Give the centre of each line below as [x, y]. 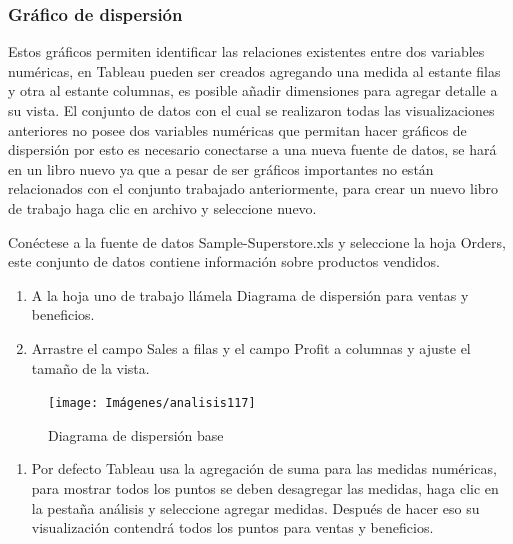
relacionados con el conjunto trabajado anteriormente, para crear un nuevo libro [253, 188]
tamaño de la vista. [90, 367]
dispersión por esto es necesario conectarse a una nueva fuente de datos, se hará [252, 149]
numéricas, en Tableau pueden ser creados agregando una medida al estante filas [254, 70]
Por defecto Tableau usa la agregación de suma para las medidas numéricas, [264, 468]
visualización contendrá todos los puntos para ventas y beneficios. [232, 527]
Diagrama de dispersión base [136, 434]
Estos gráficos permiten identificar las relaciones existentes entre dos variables [246, 51]
